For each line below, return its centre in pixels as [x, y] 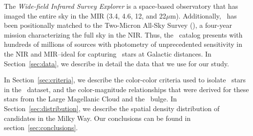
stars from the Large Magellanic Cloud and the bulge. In [90, 99]
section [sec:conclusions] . [41, 127]
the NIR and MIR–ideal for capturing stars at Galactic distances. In [108, 53]
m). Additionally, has [203, 15]
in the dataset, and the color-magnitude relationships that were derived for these [126, 89]
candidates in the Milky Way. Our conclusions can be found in [97, 118]
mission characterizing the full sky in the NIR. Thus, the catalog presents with [123, 34]
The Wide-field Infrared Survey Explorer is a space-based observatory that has [121, 6]
